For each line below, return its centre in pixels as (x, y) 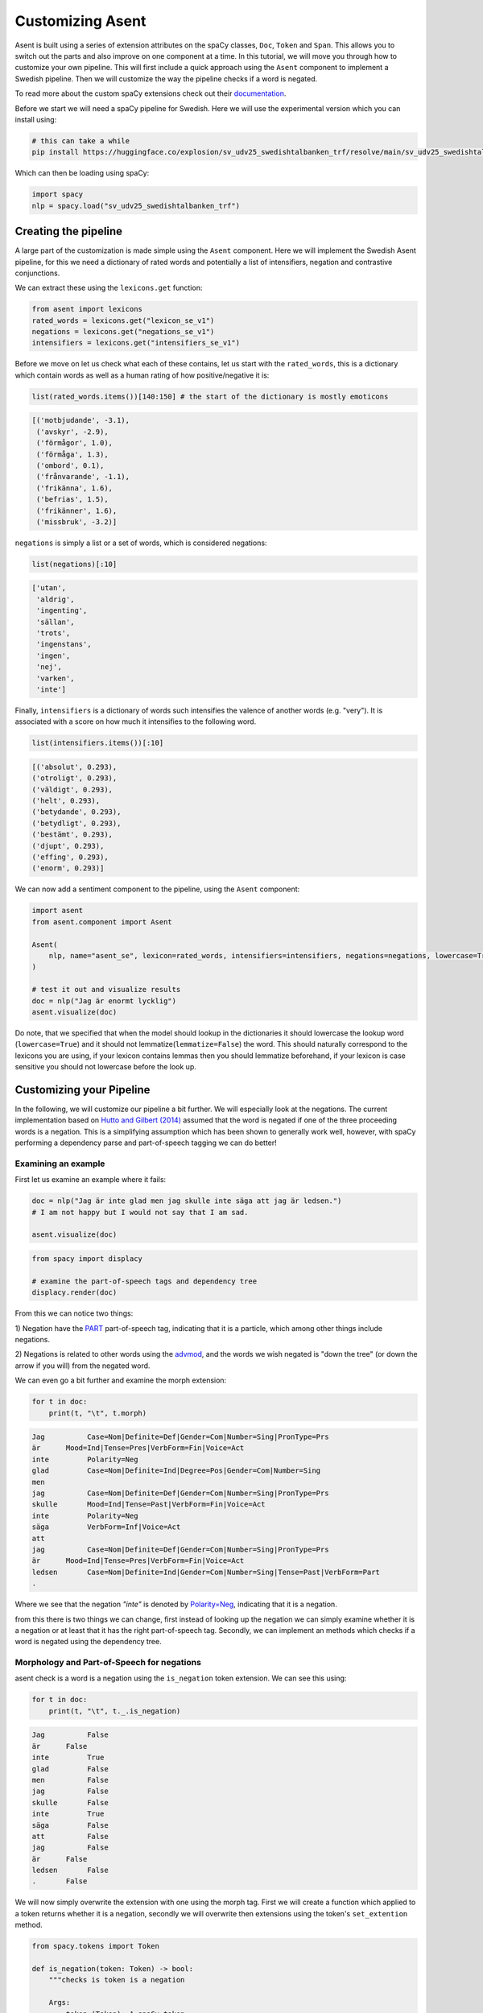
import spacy (58, 194)
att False (70, 1836)
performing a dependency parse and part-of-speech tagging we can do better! (146, 1143)
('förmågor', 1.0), (74, 443)
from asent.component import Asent (102, 922)
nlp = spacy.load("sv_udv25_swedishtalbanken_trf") (136, 206)
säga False (70, 1825)
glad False (70, 1769)
